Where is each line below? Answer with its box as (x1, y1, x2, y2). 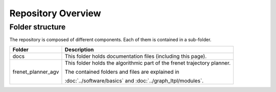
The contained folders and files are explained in (64, 68, 180, 75)
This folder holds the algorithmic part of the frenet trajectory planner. (64, 59, 231, 66)
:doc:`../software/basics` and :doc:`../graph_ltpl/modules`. (64, 77, 204, 84)
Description (64, 46, 94, 53)
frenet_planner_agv (12, 68, 59, 75)
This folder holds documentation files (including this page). (64, 52, 207, 59)
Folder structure (9, 22, 66, 32)
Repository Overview (9, 8, 102, 19)
